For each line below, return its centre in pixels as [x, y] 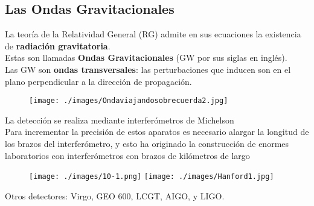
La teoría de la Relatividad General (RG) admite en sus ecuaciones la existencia [153, 34]
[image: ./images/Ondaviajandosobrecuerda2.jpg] [129, 101]
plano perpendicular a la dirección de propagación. [98, 81]
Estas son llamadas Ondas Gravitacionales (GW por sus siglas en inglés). [146, 58]
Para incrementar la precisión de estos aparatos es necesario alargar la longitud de [157, 132]
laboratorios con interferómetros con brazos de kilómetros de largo [127, 155]
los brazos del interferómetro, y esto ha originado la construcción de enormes [147, 144]
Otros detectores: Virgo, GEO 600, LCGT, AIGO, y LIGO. [115, 195]
